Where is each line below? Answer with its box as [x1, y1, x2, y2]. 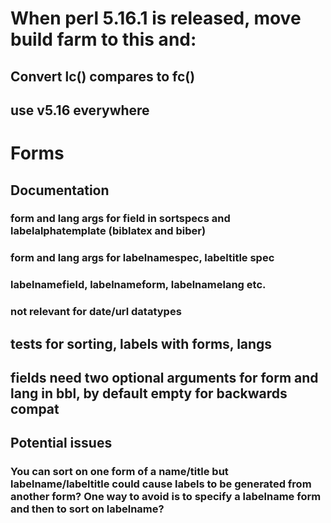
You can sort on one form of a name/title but [10, 465, 229, 479]
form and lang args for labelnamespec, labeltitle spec [10, 251, 275, 265]
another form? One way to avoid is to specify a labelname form [10, 490, 322, 504]
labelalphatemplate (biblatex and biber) [10, 224, 207, 238]
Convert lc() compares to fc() [10, 68, 196, 85]
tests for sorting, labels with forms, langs [10, 335, 273, 352]
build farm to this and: [10, 28, 197, 51]
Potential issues [10, 435, 113, 452]
